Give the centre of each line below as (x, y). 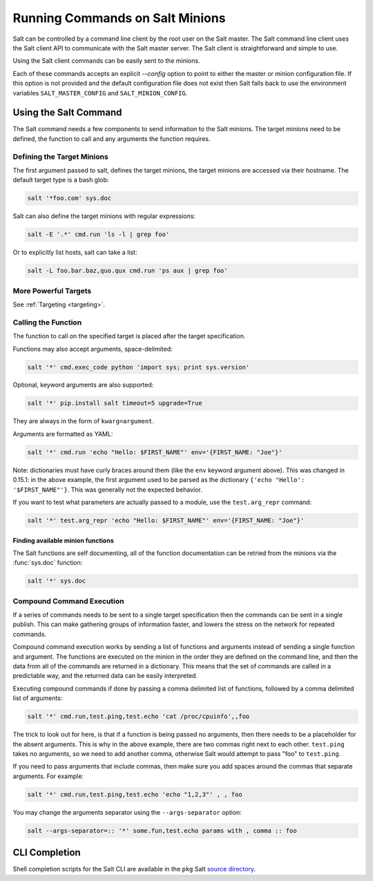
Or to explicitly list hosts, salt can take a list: (75, 253)
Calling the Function (47, 322)
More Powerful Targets (52, 291)
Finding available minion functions (63, 540)
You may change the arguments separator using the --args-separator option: (127, 812)
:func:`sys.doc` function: (48, 563)
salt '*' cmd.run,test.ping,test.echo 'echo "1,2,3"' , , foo (135, 794)
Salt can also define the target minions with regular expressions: (104, 216)
